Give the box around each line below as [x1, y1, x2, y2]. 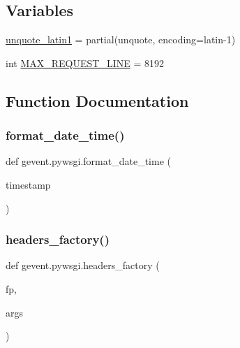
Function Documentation [6, 89, 189, 111]
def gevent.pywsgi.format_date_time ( [6, 154, 171, 168]
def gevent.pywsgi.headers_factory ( [6, 258, 160, 273]
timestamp [6, 177, 51, 191]
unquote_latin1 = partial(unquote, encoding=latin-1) [6, 32, 236, 47]
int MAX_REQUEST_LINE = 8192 [6, 55, 164, 70]
